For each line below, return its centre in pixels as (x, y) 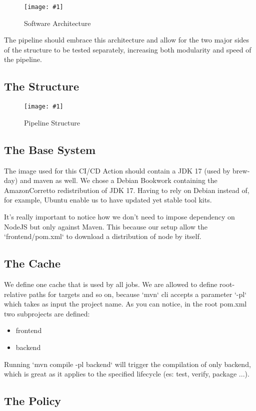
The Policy (33, 401)
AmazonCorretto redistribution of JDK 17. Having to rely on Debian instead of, (127, 190)
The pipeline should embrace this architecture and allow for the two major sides (127, 40)
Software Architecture (57, 23)
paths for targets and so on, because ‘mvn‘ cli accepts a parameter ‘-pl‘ (138, 294)
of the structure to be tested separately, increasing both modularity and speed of (128, 49)
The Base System (50, 149)
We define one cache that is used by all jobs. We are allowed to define (111, 284)
